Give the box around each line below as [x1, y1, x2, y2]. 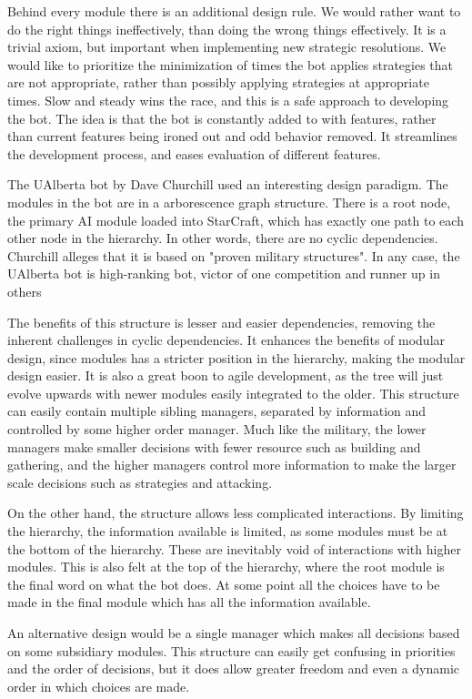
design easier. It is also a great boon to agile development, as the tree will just [7, 366, 444, 385]
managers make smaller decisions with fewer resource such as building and [7, 437, 421, 456]
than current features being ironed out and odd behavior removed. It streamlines [7, 127, 457, 146]
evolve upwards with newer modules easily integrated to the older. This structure [7, 383, 459, 402]
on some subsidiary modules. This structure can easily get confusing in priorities [7, 641, 456, 660]
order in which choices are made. [7, 676, 190, 695]
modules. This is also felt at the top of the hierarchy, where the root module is [7, 557, 445, 576]
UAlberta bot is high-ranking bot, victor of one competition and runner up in [7, 264, 440, 283]
